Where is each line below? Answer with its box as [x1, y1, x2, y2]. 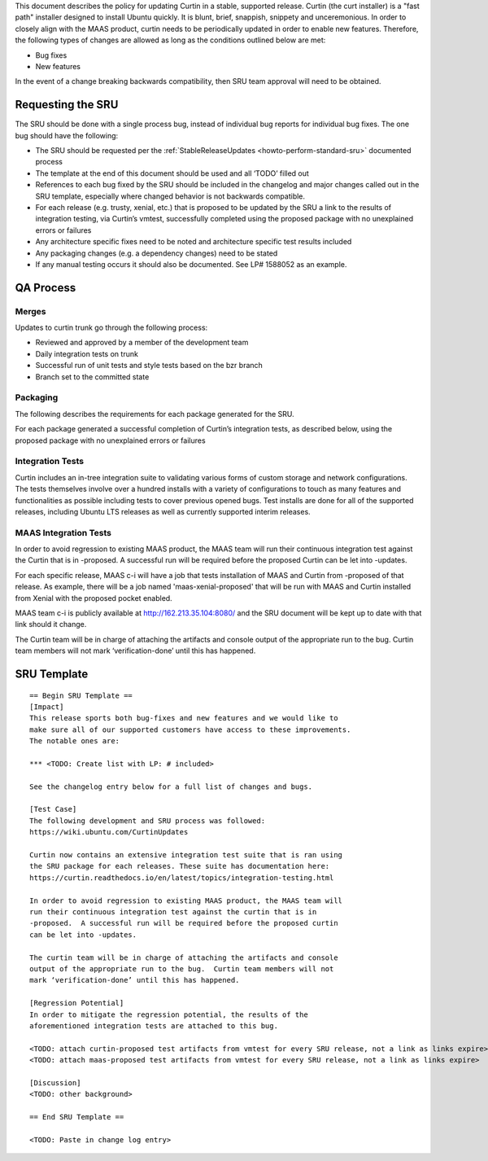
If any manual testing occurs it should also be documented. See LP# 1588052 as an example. [35, 259, 347, 269]
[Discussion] [29, 1078, 81, 1087]
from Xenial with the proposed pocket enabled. [15, 593, 172, 602]
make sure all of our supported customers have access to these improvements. [29, 725, 351, 734]
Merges [15, 305, 46, 317]
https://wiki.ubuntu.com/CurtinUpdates [29, 827, 189, 837]
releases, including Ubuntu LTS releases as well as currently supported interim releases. [15, 506, 311, 516]
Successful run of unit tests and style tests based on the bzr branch [35, 361, 264, 370]
